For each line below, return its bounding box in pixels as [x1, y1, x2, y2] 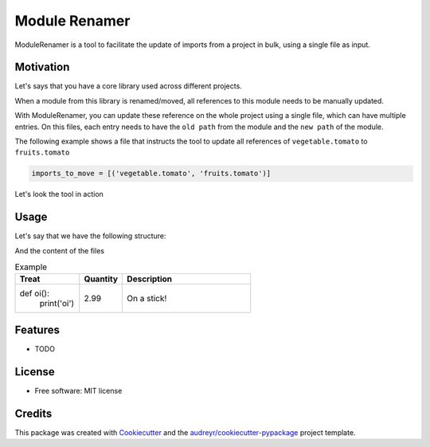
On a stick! [127, 293, 167, 304]
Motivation [14, 61, 70, 74]
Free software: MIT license [34, 386, 123, 395]
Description [127, 273, 173, 284]
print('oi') [39, 298, 75, 309]
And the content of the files [14, 245, 105, 255]
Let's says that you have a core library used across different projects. [14, 81, 242, 91]
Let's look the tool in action [14, 190, 104, 199]
